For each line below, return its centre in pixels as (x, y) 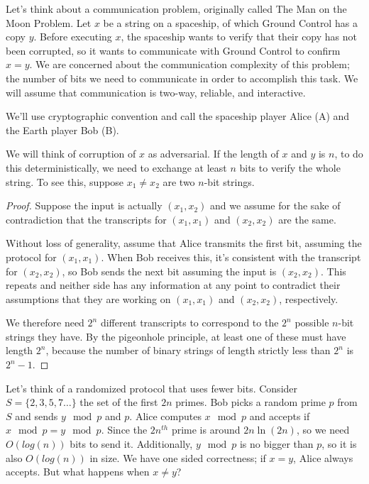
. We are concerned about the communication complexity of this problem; (189, 64)
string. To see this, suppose (65, 181)
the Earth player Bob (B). (62, 130)
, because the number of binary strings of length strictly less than (188, 350)
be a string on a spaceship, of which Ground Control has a (230, 22)
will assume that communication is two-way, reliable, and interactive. (156, 92)
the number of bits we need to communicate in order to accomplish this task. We (182, 78)
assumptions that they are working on (88, 298)
